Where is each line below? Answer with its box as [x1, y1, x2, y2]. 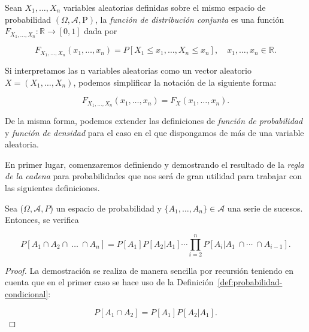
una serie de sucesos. [227, 201, 303, 214]
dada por [84, 25, 117, 37]
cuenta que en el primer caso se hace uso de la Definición [5, 276, 214, 288]
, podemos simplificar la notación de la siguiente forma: [73, 76, 277, 88]
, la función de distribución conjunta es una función [95, 13, 284, 25]
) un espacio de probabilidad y [50, 201, 162, 214]
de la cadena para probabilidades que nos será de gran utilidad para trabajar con [5, 170, 302, 182]
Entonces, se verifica [5, 213, 79, 226]
